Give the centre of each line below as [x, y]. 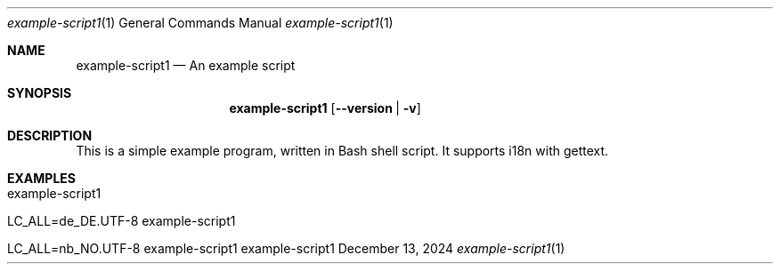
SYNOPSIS [40, 93]
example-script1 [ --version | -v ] [325, 108]
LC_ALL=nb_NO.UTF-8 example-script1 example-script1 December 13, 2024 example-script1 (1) [286, 248]
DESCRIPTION [50, 135]
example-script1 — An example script [186, 65]
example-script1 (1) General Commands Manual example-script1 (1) [200, 23]
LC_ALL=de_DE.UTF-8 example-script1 [122, 221]
